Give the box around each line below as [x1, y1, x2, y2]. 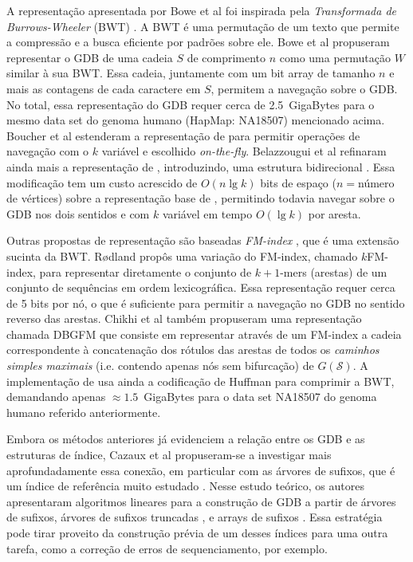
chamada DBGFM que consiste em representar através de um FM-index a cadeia [6, 325, 402, 342]
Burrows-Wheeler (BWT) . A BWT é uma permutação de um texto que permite [6, 18, 399, 34]
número [358, 174, 395, 191]
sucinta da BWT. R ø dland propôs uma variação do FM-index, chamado [6, 247, 358, 264]
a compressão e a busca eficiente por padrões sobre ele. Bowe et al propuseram [6, 33, 390, 50]
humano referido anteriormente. [6, 403, 161, 420]
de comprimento [187, 49, 266, 65]
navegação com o [6, 143, 89, 159]
